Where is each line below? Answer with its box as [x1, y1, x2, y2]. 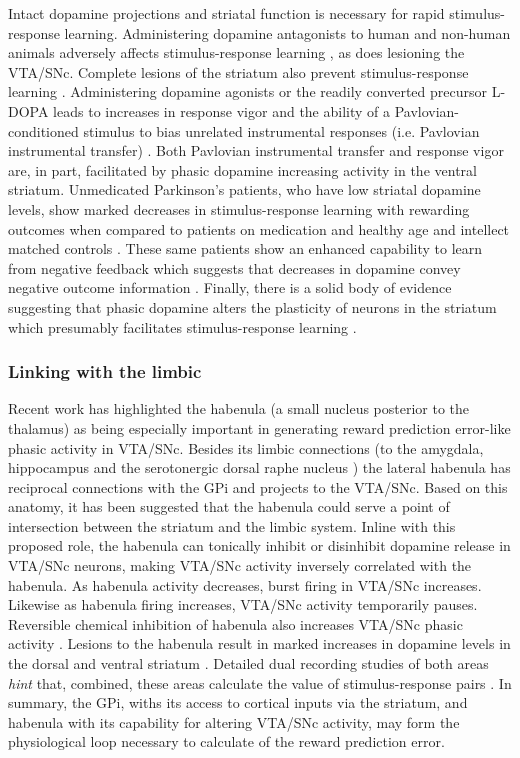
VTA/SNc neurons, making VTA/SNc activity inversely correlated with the [8, 555, 472, 576]
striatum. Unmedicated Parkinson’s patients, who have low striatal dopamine [8, 179, 481, 200]
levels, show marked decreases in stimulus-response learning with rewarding [8, 198, 470, 219]
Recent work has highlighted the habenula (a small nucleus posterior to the [8, 398, 470, 419]
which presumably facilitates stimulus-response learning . [8, 316, 357, 337]
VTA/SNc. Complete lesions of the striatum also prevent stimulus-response [8, 61, 469, 82]
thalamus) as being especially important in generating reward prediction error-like [8, 417, 511, 438]
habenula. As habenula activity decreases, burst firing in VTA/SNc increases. [8, 574, 482, 595]
